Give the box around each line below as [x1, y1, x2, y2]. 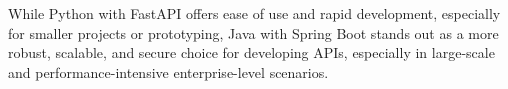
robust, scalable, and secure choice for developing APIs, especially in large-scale [8, 42, 495, 63]
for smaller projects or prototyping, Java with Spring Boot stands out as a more [8, 22, 499, 43]
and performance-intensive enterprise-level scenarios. [8, 61, 329, 82]
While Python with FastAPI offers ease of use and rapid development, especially [8, 3, 501, 23]
